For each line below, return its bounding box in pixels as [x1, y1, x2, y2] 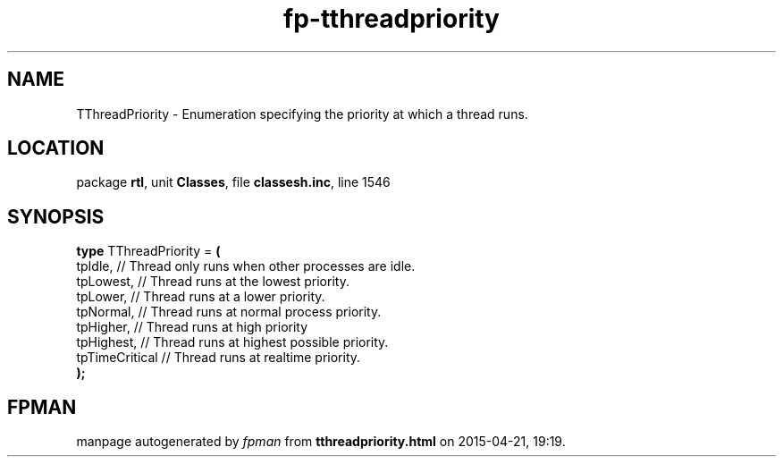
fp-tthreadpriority [283, 4, 500, 34]
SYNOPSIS [7, 205, 105, 228]
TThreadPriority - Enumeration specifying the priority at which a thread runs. [76, 105, 528, 122]
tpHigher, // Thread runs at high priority [76, 319, 308, 335]
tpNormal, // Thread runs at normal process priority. [76, 304, 382, 320]
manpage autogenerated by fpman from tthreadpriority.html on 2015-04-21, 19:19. [76, 434, 566, 450]
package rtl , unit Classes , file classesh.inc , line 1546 [76, 174, 391, 190]
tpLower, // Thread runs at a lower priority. [76, 289, 325, 305]
